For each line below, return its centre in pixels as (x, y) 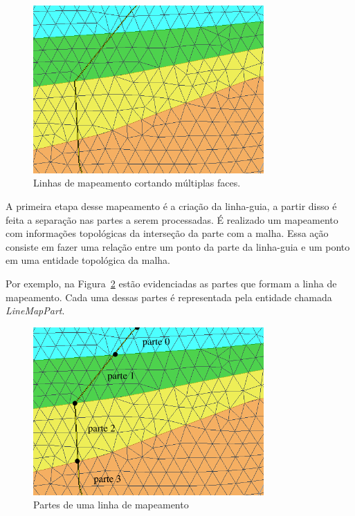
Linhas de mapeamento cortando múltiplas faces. (137, 183)
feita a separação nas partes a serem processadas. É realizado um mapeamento (172, 219)
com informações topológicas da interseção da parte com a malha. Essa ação (167, 233)
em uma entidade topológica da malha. (88, 260)
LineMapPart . (35, 310)
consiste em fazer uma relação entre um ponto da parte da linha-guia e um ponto (178, 246)
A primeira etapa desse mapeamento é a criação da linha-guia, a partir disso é (171, 206)
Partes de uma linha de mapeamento (111, 505)
